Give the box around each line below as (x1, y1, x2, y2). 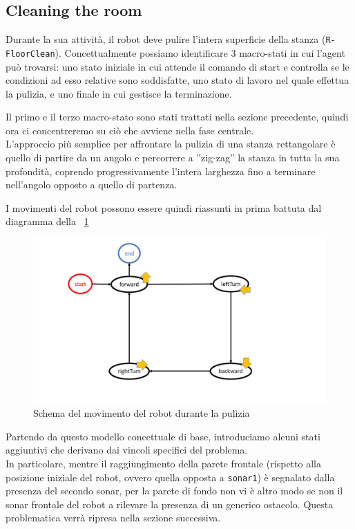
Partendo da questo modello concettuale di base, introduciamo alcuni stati (6, 429, 320, 443)
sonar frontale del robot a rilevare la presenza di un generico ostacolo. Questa (6, 496, 334, 511)
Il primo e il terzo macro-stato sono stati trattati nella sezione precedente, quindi (6, 109, 349, 124)
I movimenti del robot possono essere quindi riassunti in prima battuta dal (6, 200, 322, 215)
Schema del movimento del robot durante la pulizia (33, 406, 250, 420)
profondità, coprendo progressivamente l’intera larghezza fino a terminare (6, 163, 316, 178)
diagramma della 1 (6, 214, 89, 228)
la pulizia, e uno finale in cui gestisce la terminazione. (6, 86, 232, 100)
